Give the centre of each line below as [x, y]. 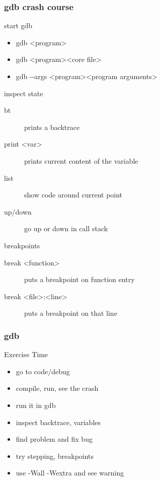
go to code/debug [43, 371]
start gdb [18, 25]
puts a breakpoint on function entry [79, 279]
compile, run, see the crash [57, 388]
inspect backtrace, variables [58, 422]
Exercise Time [26, 354]
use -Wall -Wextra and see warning [70, 473]
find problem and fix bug [54, 439]
